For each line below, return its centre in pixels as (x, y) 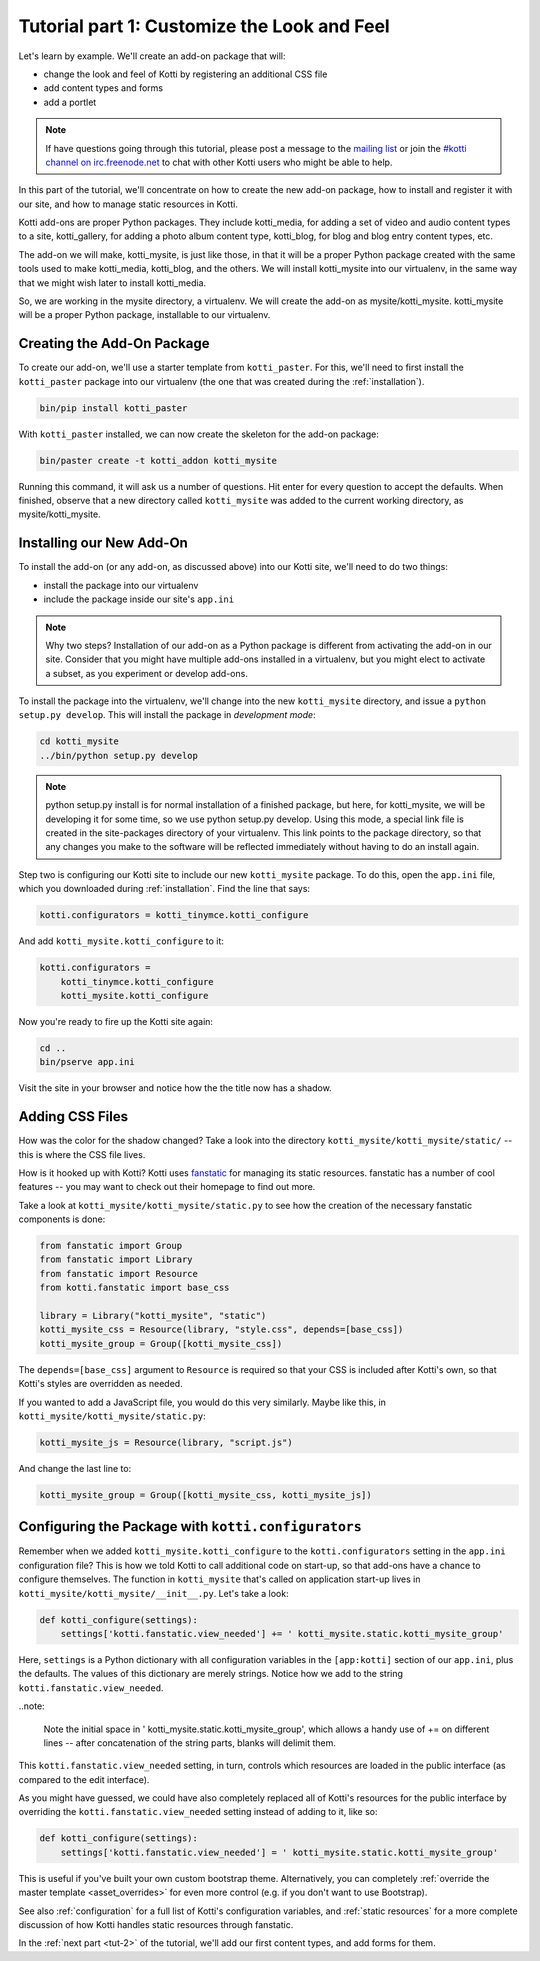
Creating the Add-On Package (114, 343)
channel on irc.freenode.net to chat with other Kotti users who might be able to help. (219, 162)
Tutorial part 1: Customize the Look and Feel (204, 26)
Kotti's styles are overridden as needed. (101, 1384)
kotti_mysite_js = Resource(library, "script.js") (166, 1442)
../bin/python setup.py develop (119, 755)
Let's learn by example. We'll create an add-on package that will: (152, 56)
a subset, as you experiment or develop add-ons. (147, 673)
